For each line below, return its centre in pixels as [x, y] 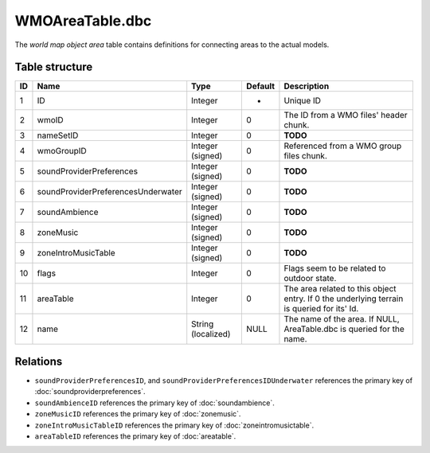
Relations [39, 361]
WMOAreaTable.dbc [83, 21]
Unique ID [303, 101]
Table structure [54, 67]
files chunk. [306, 156]
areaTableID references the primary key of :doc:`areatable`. [135, 436]
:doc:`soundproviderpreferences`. [90, 392]
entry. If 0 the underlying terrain [344, 299]
